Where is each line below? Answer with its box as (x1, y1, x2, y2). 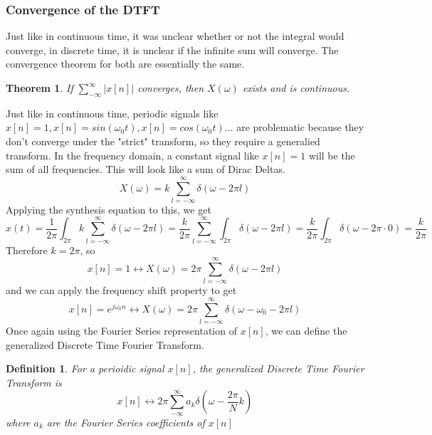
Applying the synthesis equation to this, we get (6, 201, 211, 216)
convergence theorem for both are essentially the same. (6, 56, 245, 71)
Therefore (6, 242, 48, 257)
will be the (308, 147, 355, 162)
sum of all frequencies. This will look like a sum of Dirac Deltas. (6, 162, 285, 177)
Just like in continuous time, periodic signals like (6, 105, 218, 120)
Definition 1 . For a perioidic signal (6, 361, 164, 376)
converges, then (137, 80, 204, 95)
